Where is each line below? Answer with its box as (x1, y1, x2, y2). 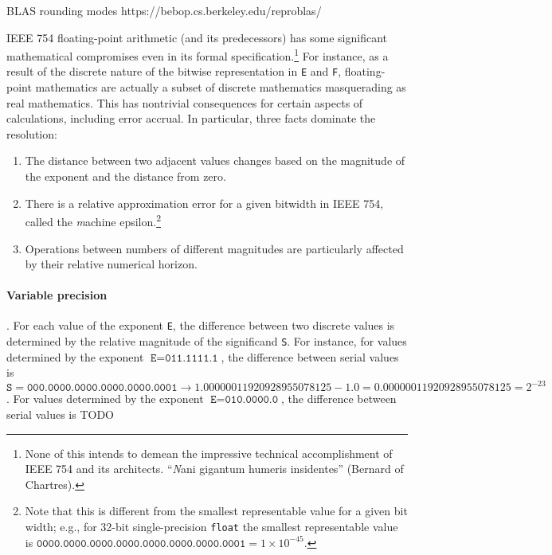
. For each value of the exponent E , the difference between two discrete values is (6, 317, 395, 334)
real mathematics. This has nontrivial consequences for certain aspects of (6, 94, 363, 111)
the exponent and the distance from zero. (25, 168, 226, 185)
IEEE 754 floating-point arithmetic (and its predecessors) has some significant (6, 29, 388, 45)
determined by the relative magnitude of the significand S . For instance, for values (6, 333, 407, 350)
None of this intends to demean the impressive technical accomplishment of (25, 444, 393, 461)
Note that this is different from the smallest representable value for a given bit (25, 502, 408, 519)
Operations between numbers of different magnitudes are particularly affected (25, 240, 404, 256)
